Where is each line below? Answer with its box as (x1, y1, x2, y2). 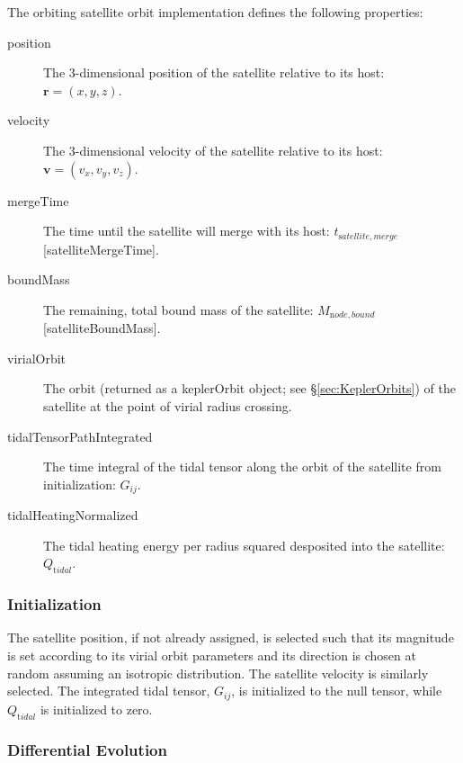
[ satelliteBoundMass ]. (43, 319, 161, 337)
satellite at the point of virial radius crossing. (43, 397, 292, 416)
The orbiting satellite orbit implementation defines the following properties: (7, 3, 423, 21)
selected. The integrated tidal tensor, (7, 681, 210, 700)
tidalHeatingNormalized (7, 506, 138, 525)
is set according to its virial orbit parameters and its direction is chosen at (7, 646, 416, 665)
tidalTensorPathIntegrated (7, 426, 153, 445)
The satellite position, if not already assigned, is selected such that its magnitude (7, 628, 454, 647)
